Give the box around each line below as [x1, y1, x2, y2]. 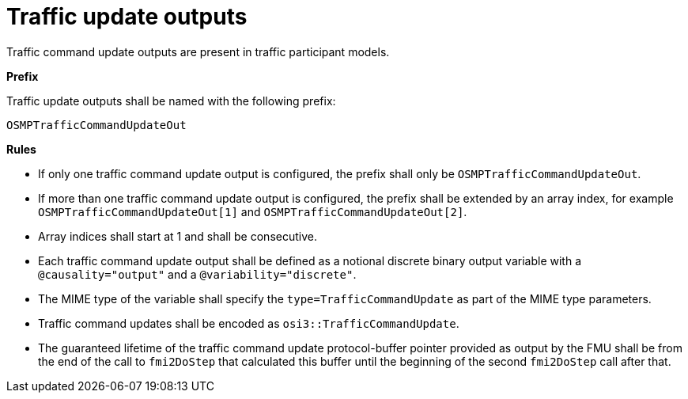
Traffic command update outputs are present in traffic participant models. [6, 44, 390, 59]
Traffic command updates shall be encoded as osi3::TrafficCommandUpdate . [38, 316, 459, 330]
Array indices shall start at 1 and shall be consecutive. [38, 229, 317, 243]
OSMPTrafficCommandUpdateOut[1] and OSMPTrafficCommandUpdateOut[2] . [38, 204, 467, 218]
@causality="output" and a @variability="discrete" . [38, 267, 357, 281]
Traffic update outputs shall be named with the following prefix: [6, 93, 336, 108]
